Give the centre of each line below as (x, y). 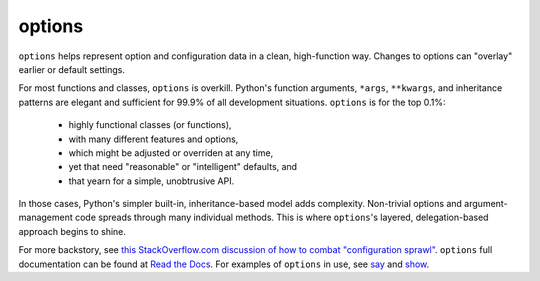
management (46, 217)
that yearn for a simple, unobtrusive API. (151, 181)
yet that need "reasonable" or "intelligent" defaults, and (183, 167)
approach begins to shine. (72, 231)
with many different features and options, (153, 139)
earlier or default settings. (71, 69)
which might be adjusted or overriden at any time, (171, 152)
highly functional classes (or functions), (150, 125)
